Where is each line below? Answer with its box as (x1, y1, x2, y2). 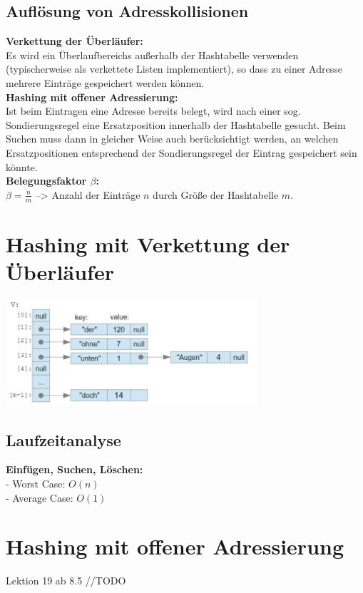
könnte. (6, 159, 38, 174)
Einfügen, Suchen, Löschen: (6, 462, 143, 477)
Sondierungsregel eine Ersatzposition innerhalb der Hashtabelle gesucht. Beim (6, 117, 346, 132)
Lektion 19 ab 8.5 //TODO (6, 573, 126, 588)
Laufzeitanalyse (6, 428, 121, 450)
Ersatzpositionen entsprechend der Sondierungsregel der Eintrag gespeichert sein (6, 145, 357, 160)
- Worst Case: (6, 476, 66, 491)
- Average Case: (6, 490, 73, 505)
